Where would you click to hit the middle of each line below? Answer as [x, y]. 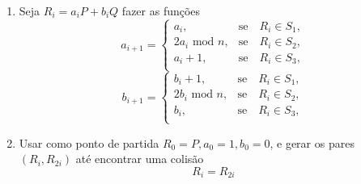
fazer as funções [161, 10]
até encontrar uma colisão [140, 159]
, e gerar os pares [312, 142]
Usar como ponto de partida [89, 142]
